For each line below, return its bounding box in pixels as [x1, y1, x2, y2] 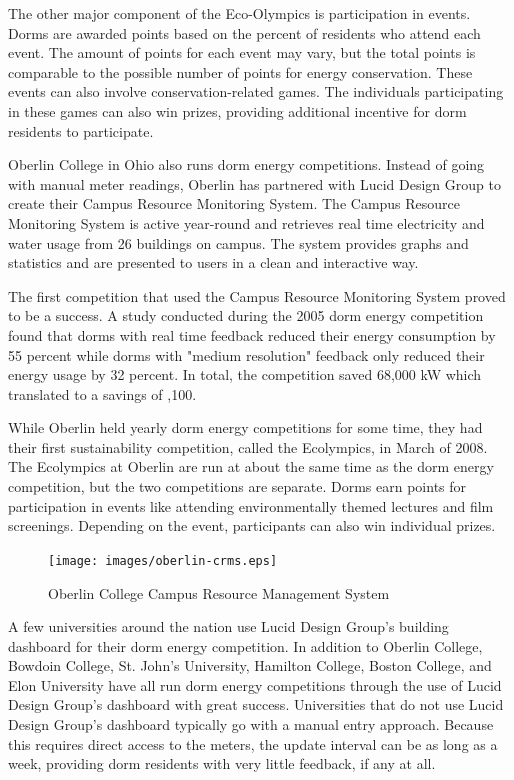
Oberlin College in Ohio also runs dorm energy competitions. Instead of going [8, 154, 485, 175]
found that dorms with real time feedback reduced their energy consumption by [8, 324, 496, 345]
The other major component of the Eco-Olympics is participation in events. [8, 3, 471, 23]
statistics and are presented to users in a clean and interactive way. [8, 252, 419, 273]
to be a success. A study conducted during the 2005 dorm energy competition [8, 305, 484, 326]
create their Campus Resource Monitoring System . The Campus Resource [8, 193, 461, 214]
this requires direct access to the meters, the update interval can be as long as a [8, 733, 498, 754]
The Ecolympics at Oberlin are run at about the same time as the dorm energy [8, 456, 494, 477]
